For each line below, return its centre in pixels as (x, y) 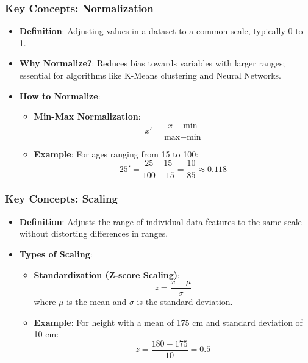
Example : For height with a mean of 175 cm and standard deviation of (168, 322)
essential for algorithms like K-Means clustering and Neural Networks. (150, 75)
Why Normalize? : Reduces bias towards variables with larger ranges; (152, 63)
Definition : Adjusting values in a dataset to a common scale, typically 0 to (161, 31)
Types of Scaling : (56, 253)
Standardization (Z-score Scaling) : (107, 274)
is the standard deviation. (185, 302)
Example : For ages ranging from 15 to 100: (116, 153)
